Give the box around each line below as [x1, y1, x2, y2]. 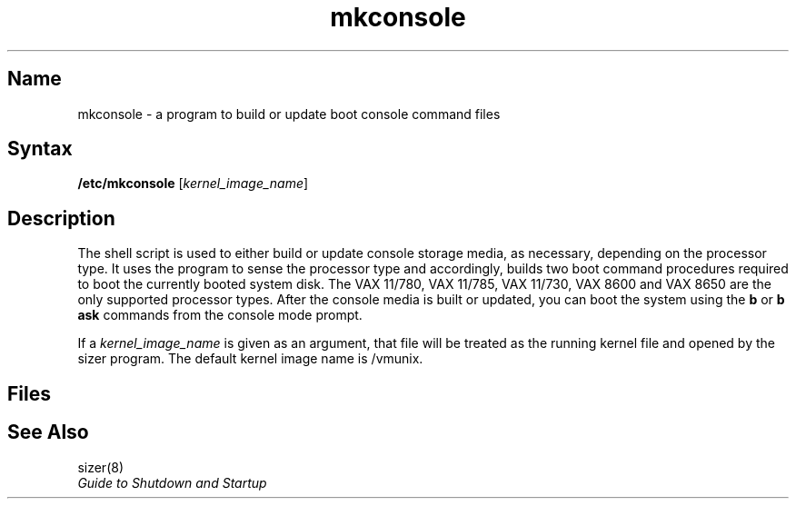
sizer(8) [77, 459, 124, 475]
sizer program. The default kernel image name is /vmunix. [77, 351, 423, 367]
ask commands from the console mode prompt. [77, 307, 363, 323]
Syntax [7, 137, 73, 161]
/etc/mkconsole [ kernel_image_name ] [77, 175, 309, 192]
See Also [7, 421, 89, 444]
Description [7, 206, 115, 230]
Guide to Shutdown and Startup [77, 474, 267, 491]
